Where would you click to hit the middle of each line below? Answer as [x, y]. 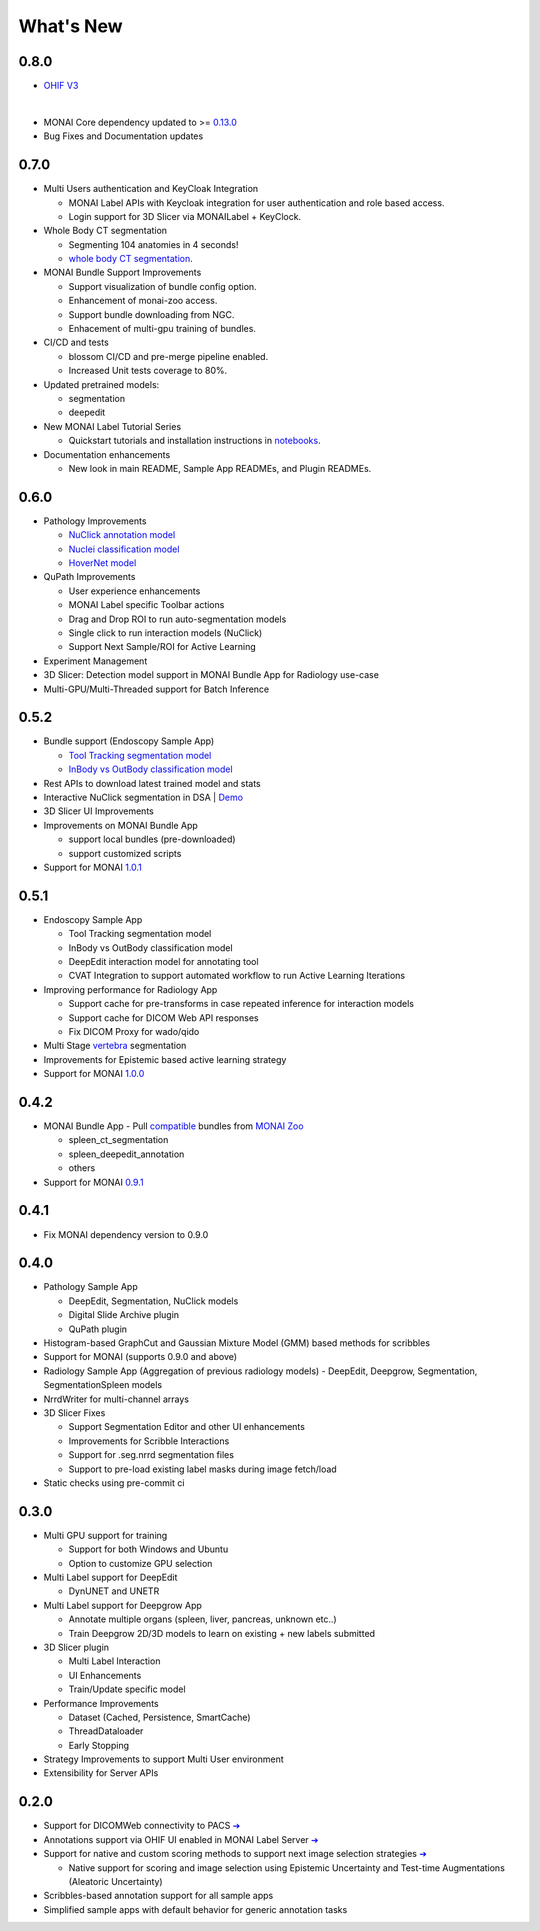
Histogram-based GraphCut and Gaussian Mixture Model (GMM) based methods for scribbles [236, 1343]
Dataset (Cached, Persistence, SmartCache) [159, 1717]
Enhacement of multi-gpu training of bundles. [162, 329]
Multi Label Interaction [114, 1661]
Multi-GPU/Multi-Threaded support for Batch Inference [156, 689]
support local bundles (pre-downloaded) [152, 839]
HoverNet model [102, 563]
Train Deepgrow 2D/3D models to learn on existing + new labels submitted [221, 1633]
